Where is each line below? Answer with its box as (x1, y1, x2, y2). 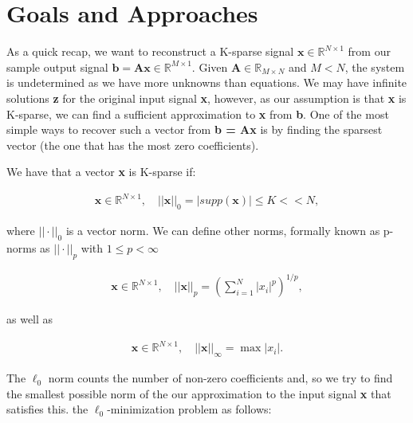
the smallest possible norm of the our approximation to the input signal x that (6, 385, 391, 401)
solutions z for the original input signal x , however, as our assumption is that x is (6, 89, 407, 106)
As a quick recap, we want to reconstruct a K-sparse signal (6, 43, 294, 60)
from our (348, 43, 391, 60)
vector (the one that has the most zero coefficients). (6, 136, 259, 153)
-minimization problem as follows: (107, 401, 272, 417)
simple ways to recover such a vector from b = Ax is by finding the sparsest (6, 121, 383, 138)
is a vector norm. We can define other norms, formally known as (65, 222, 380, 239)
